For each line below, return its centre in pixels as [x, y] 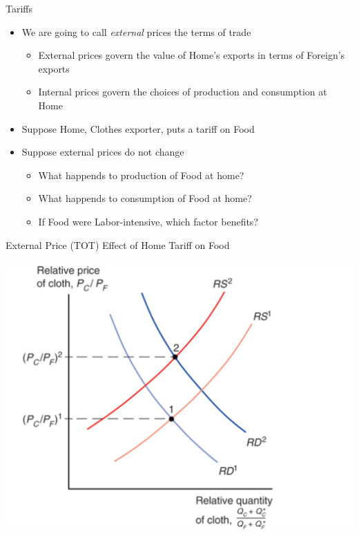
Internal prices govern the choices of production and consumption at [183, 92]
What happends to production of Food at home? [141, 175]
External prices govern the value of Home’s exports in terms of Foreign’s [192, 55]
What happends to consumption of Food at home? [145, 198]
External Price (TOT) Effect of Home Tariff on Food [118, 244]
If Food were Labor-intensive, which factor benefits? [148, 221]
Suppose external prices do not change [103, 152]
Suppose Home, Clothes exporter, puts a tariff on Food [138, 128]
